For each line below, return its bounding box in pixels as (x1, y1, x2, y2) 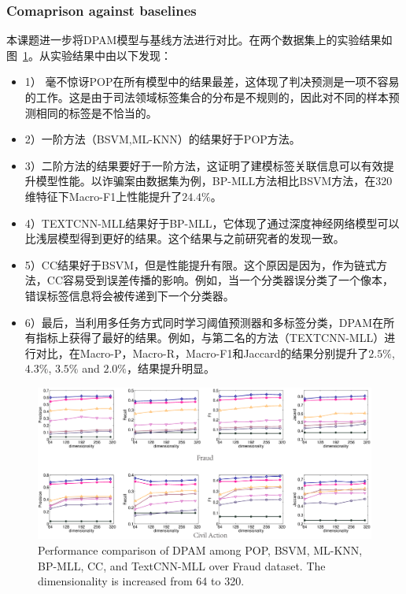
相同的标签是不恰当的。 (35, 104, 157, 121)
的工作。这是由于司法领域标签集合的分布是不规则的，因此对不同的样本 (24, 89, 389, 105)
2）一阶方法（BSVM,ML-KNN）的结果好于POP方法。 (24, 131, 301, 147)
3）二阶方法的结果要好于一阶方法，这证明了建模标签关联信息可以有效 (24, 157, 383, 173)
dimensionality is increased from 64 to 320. (38, 573, 245, 589)
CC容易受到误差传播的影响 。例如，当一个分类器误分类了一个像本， (46, 272, 394, 288)
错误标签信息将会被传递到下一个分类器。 (24, 287, 234, 303)
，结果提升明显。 (127, 360, 215, 377)
